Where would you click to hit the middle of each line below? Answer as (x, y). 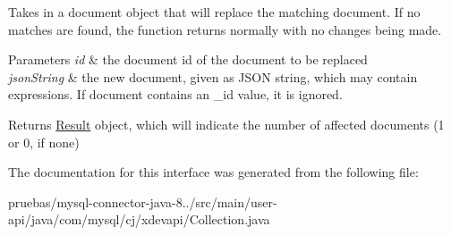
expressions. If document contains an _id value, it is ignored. (175, 94)
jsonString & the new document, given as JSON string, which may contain (213, 76)
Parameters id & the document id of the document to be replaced (188, 59)
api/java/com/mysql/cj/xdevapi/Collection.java (139, 219)
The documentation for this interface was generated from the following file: (213, 172)
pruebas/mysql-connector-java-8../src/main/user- (143, 201)
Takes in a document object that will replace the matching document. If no (214, 12)
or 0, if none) (44, 142)
